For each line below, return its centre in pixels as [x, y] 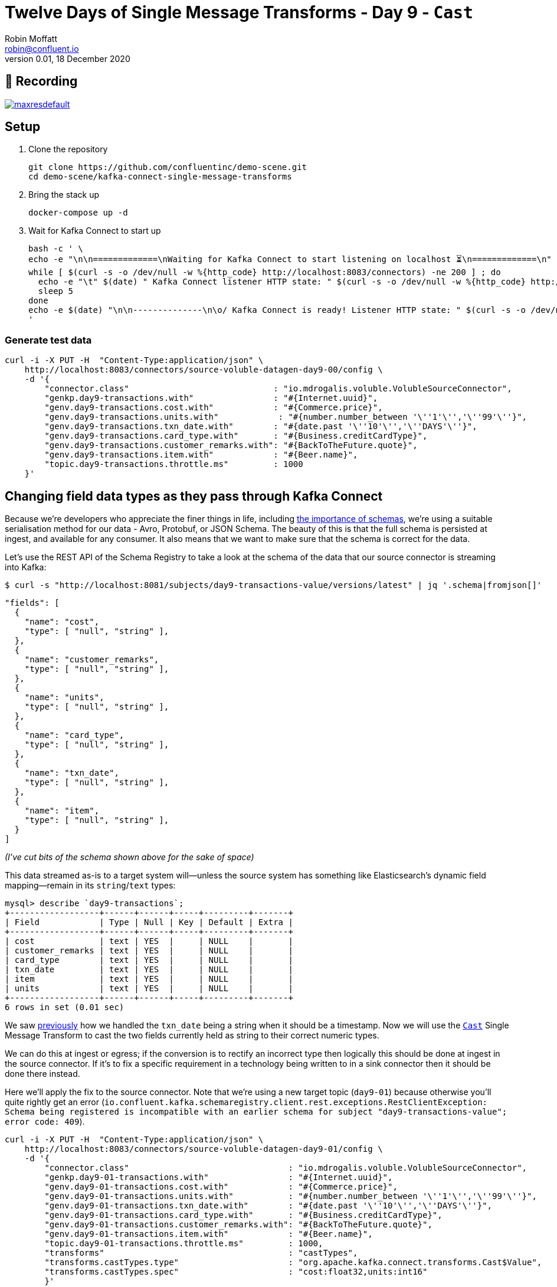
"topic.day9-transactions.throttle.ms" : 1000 [174, 464]
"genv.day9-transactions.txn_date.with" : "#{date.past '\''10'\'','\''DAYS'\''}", [261, 427]
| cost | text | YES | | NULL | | [149, 941]
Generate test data [48, 340]
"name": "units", [64, 698]
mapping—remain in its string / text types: [90, 886]
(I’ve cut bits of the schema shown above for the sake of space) [130, 857]
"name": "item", [62, 811]
